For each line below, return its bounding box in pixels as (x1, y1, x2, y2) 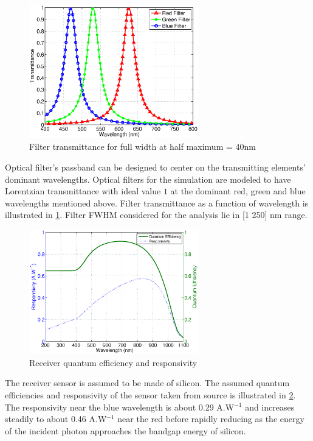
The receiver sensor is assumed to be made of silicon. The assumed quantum (5, 376, 290, 389)
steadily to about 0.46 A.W (5, 412, 107, 425)
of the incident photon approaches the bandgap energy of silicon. (5, 424, 246, 437)
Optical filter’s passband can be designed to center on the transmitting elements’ (5, 161, 306, 174)
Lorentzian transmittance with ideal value (5, 185, 161, 197)
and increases (245, 400, 295, 413)
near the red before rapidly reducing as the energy (117, 412, 304, 425)
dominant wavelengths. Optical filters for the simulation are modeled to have (5, 172, 291, 185)
